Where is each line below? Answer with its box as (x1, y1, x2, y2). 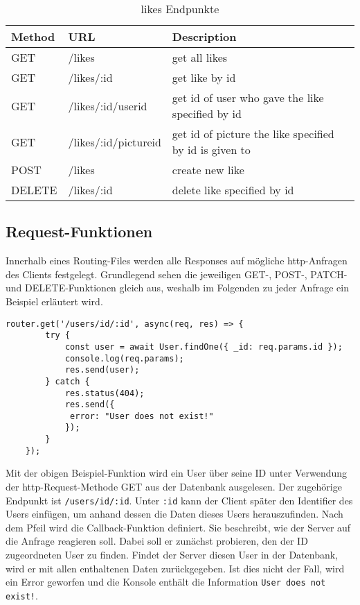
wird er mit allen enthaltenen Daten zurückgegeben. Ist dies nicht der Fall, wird (6, 561, 345, 575)
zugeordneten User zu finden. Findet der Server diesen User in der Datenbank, (6, 547, 339, 562)
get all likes (172, 49, 228, 65)
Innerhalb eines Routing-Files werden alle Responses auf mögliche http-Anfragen (6, 253, 348, 268)
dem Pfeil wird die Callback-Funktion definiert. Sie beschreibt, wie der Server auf (6, 520, 351, 534)
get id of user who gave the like (172, 90, 324, 105)
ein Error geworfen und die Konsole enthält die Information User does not (6, 574, 326, 589)
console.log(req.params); (64, 353, 184, 364)
